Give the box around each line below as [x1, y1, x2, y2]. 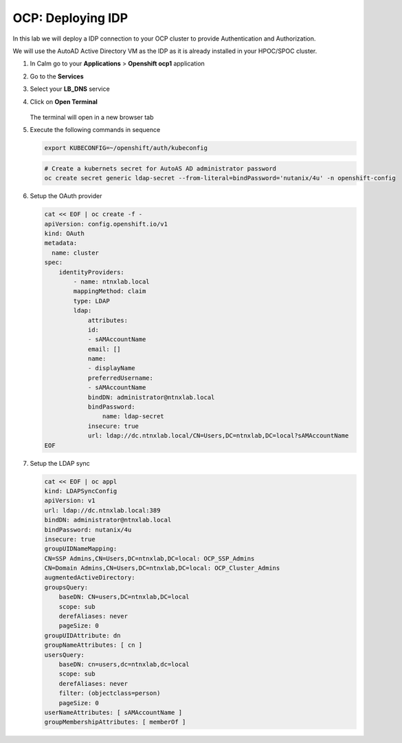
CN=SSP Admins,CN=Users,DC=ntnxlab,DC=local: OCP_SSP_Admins [44, 554, 255, 562]
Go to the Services [30, 72, 84, 80]
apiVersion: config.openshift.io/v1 [44, 220, 168, 228]
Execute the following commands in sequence [30, 126, 161, 134]
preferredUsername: [87, 374, 154, 382]
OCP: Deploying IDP [12, 10, 129, 25]
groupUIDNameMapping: [44, 545, 118, 553]
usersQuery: [44, 651, 85, 658]
